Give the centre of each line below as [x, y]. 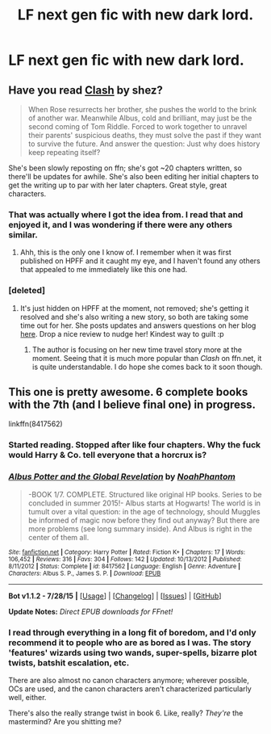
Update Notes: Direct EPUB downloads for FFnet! [91, 611]
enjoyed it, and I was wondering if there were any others [121, 224]
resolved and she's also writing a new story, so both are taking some [134, 317]
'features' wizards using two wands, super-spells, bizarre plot [133, 652]
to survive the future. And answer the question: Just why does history [144, 144]
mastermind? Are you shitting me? [65, 721]
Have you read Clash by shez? [85, 90]
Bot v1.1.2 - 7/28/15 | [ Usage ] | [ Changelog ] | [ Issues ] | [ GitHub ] [115, 596]
